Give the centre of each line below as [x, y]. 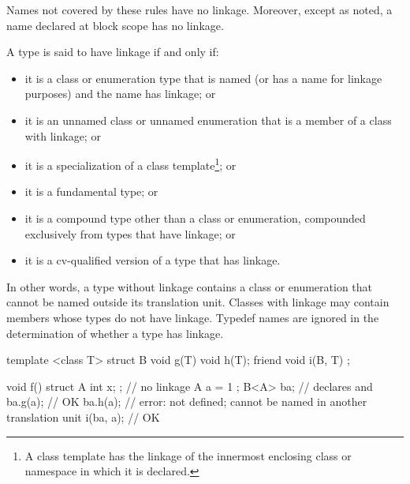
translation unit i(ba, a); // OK [83, 416]
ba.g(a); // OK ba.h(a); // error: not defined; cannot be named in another [187, 401]
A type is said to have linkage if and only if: [113, 52]
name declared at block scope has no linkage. [115, 25]
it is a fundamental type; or [91, 191]
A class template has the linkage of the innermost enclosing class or [188, 455]
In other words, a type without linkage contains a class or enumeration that [190, 286]
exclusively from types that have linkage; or [130, 233]
